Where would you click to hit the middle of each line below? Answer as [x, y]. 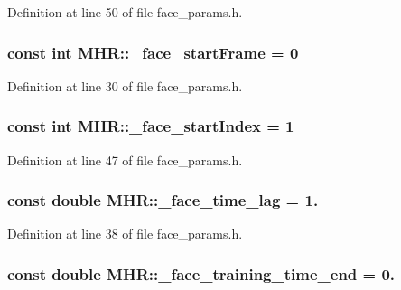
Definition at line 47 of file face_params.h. [125, 159]
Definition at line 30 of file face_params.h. [125, 85]
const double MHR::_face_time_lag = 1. [163, 200]
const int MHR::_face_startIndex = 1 [151, 126]
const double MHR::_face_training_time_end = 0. [201, 273]
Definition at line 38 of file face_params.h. [125, 234]
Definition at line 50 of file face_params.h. [125, 12]
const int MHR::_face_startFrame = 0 [153, 52]
